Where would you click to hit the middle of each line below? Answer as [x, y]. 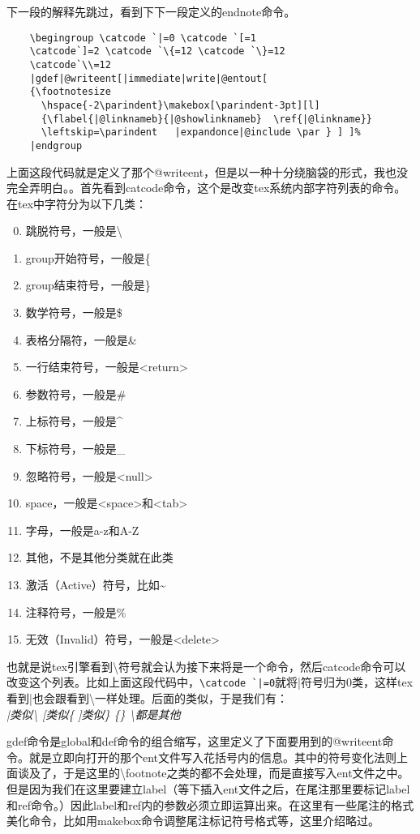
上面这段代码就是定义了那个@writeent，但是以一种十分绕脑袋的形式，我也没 [208, 171]
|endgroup [56, 145]
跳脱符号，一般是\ [74, 231]
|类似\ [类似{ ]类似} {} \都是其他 [94, 714]
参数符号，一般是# [76, 393]
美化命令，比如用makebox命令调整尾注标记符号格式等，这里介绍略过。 [193, 821]
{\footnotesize [70, 92]
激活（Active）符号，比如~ [96, 584]
